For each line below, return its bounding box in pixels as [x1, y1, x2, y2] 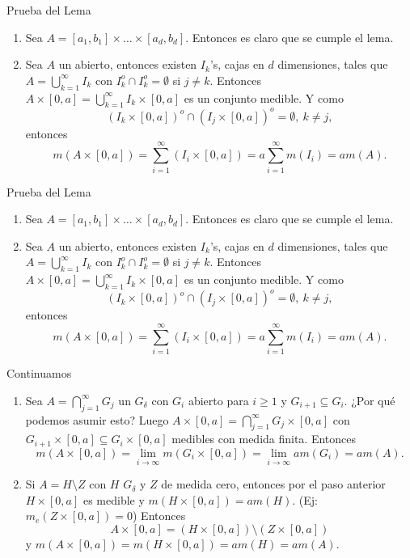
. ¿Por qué [344, 391, 395, 408]
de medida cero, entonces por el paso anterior [161, 476, 386, 492]
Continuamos [6, 365, 72, 382]
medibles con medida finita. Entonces [171, 430, 357, 447]
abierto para [188, 391, 249, 408]
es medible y [82, 491, 145, 508]
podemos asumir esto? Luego [25, 411, 169, 428]
